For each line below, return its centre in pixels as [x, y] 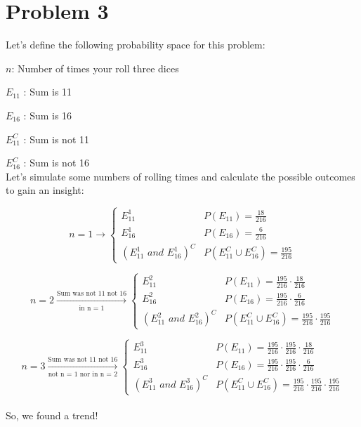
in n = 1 [92, 309]
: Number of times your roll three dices [95, 68]
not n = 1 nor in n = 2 [83, 375]
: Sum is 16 [48, 115]
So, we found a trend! [52, 415]
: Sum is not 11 [56, 139]
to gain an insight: [45, 190]
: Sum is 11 [48, 92]
